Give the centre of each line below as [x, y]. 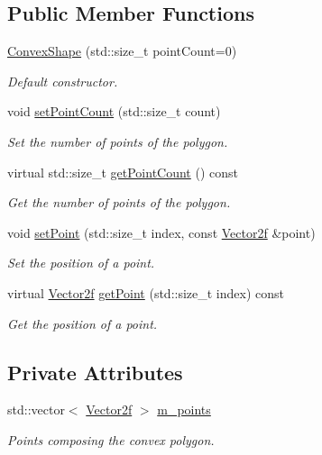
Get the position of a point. [83, 323]
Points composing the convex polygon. [111, 439]
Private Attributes [95, 372]
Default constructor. [63, 81]
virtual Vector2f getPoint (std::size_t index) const [146, 292]
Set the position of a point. [81, 263]
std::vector [36, 409]
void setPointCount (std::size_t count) [114, 111]
